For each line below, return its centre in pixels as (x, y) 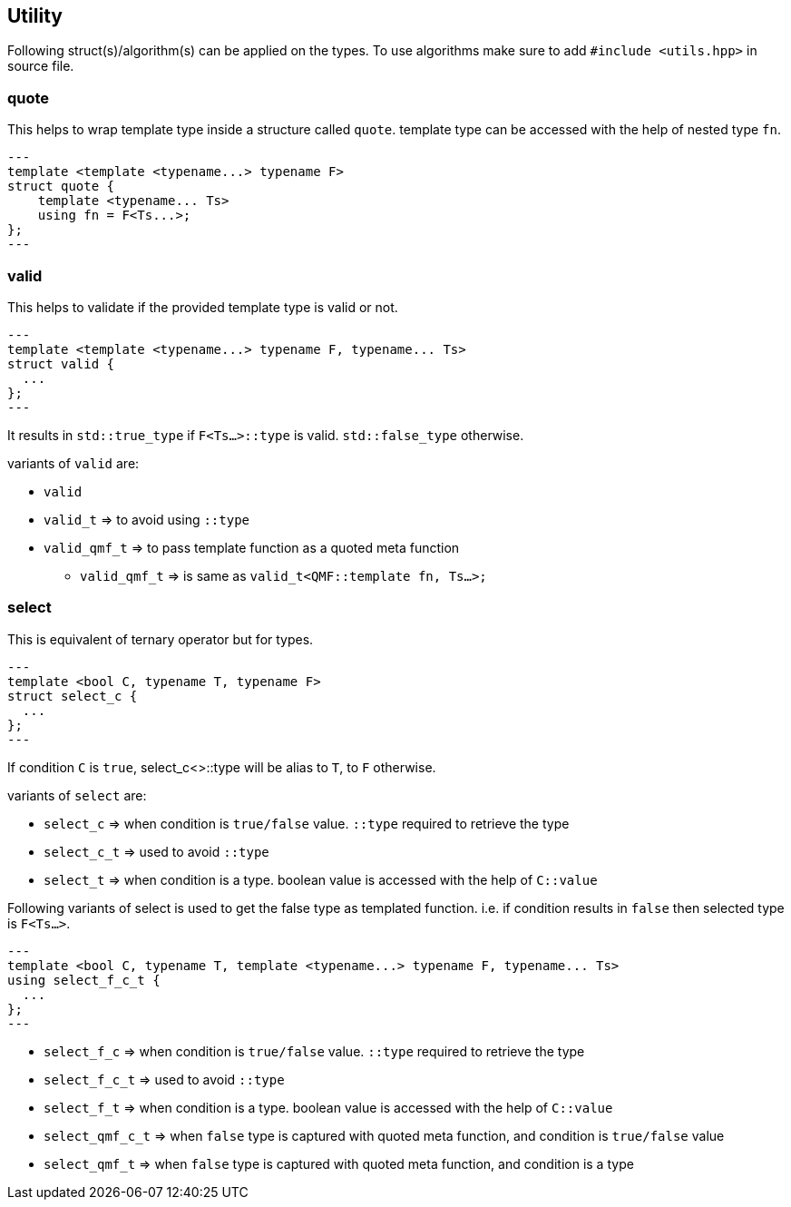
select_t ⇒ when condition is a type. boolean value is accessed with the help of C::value (321, 879)
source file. (41, 66)
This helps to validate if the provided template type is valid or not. (203, 307)
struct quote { (61, 186)
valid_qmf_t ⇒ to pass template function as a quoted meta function (252, 547)
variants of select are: (77, 795)
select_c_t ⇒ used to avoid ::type (156, 851)
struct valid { (61, 363)
